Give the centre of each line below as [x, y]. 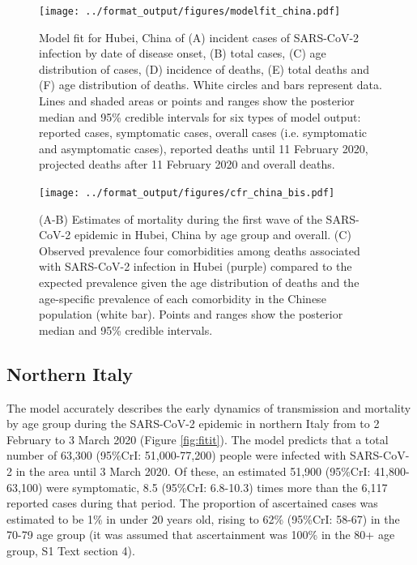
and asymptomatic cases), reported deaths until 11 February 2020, [204, 148]
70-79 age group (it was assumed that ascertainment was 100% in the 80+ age [201, 535]
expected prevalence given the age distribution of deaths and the [199, 282]
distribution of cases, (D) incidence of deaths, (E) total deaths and [204, 68]
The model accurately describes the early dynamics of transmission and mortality [209, 407]
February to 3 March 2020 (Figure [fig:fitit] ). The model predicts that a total [198, 439]
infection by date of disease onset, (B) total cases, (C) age [183, 53]
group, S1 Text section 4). [71, 550]
